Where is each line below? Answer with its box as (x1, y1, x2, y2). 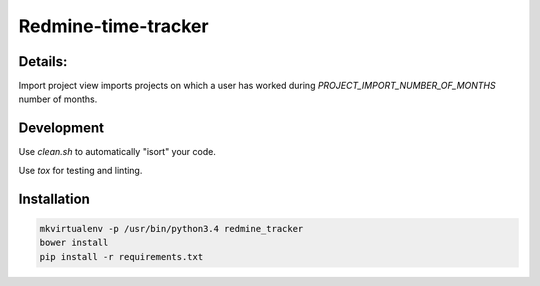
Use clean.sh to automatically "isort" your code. (18, 146, 217, 158)
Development (18, 120, 105, 137)
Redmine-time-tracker (18, 15, 209, 37)
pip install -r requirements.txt (39, 251, 204, 262)
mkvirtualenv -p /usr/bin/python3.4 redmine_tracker (39, 223, 304, 234)
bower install (39, 237, 109, 249)
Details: (18, 53, 68, 70)
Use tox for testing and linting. (18, 164, 143, 176)
